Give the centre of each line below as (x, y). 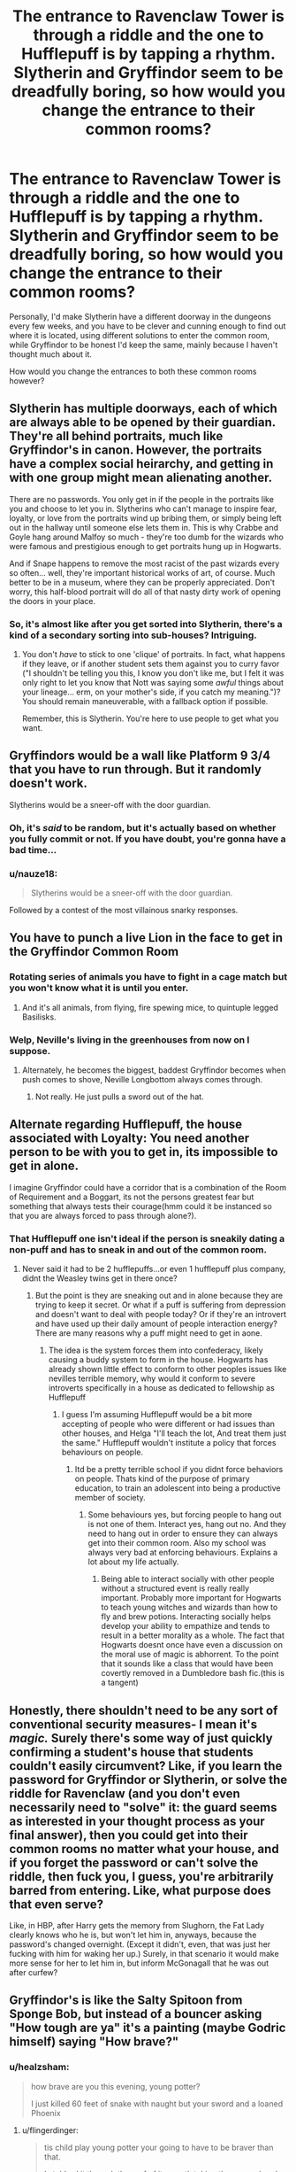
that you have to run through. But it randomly (136, 769)
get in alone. (44, 1166)
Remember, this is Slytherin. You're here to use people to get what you (150, 718)
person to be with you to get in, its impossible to (144, 1152)
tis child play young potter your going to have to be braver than (159, 2147)
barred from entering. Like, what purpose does (140, 1890)
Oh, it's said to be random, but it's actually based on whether (143, 827)
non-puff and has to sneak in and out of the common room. (138, 1249)
